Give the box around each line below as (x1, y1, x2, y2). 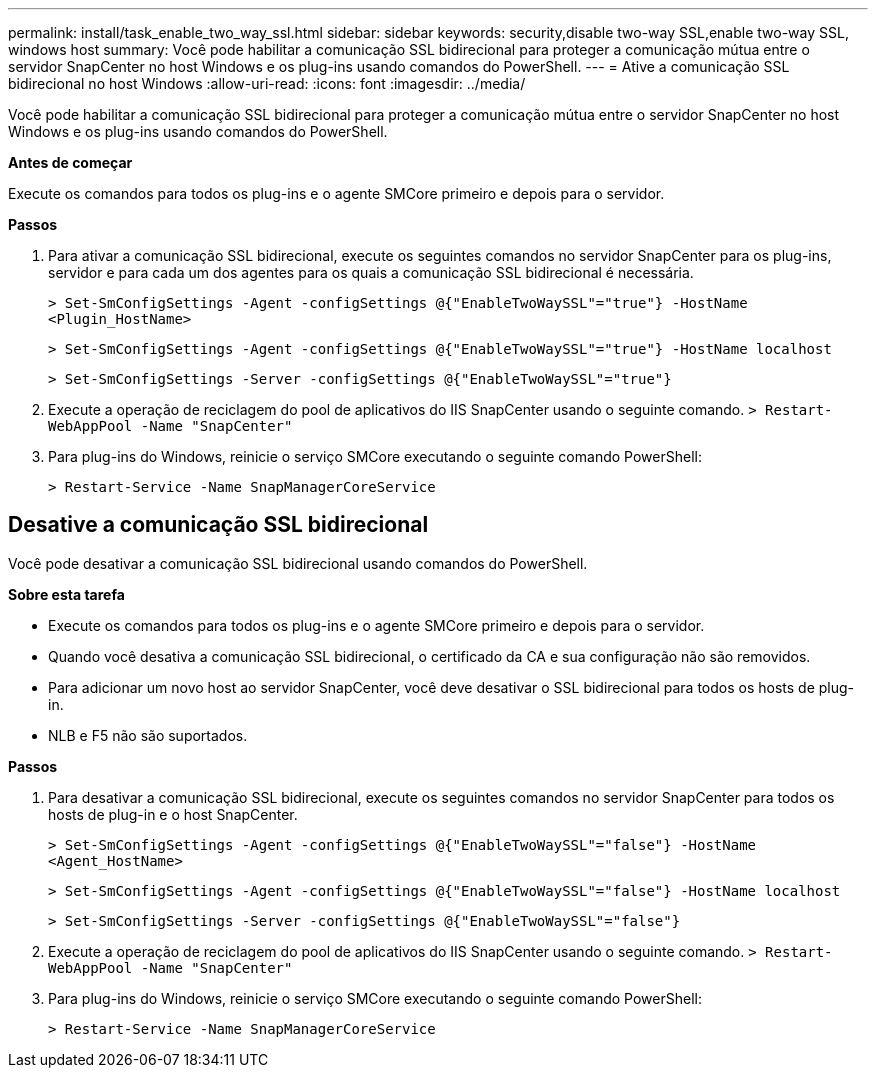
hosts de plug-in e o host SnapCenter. (48, 805, 298, 823)
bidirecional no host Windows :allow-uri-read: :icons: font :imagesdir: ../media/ (8, 75, 526, 92)
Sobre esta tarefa (8, 585, 125, 603)
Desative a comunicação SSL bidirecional (8, 512, 429, 538)
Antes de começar (8, 154, 133, 171)
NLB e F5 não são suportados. (48, 726, 248, 744)
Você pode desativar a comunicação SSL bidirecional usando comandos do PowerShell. (8, 554, 588, 572)
